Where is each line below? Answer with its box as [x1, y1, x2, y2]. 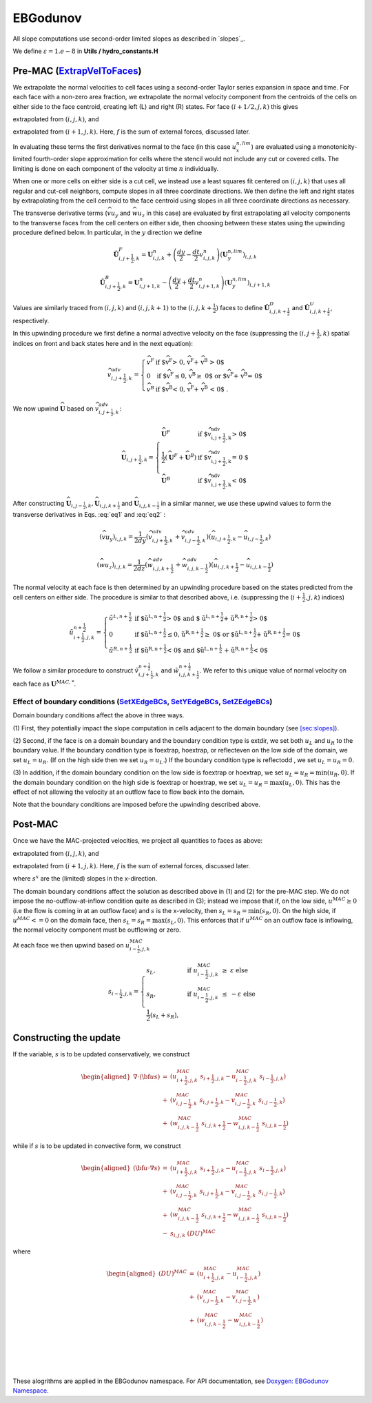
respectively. [12, 317, 50, 325]
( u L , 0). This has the [282, 778, 340, 788]
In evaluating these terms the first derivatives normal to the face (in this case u [12, 142, 237, 151]
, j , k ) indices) [305, 593, 344, 601]
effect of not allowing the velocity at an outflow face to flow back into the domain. [12, 788, 245, 796]
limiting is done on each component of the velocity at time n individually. [12, 164, 219, 172]
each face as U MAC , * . [12, 679, 76, 688]
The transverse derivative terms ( [12, 209, 107, 217]
